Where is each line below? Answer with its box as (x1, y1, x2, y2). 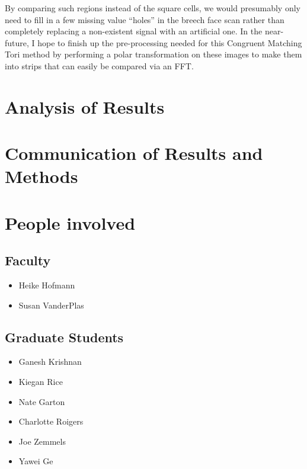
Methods (5, 164, 78, 188)
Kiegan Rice (18, 375, 63, 388)
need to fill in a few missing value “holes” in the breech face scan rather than (5, 13, 284, 25)
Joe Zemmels (18, 435, 66, 447)
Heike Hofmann (18, 279, 75, 291)
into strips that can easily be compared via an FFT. (5, 59, 194, 72)
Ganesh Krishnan (18, 355, 82, 368)
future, (5, 36, 29, 49)
